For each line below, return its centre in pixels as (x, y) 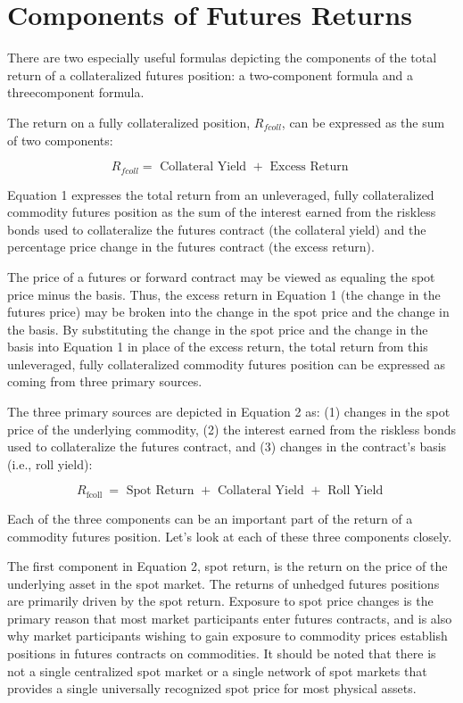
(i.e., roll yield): (50, 463)
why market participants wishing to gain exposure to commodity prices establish (227, 636)
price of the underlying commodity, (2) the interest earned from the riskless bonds (232, 429)
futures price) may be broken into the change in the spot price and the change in (228, 312)
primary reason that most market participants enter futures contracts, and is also (230, 618)
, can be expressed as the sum (363, 122)
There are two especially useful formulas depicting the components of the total (222, 58)
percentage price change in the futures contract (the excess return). (191, 247)
